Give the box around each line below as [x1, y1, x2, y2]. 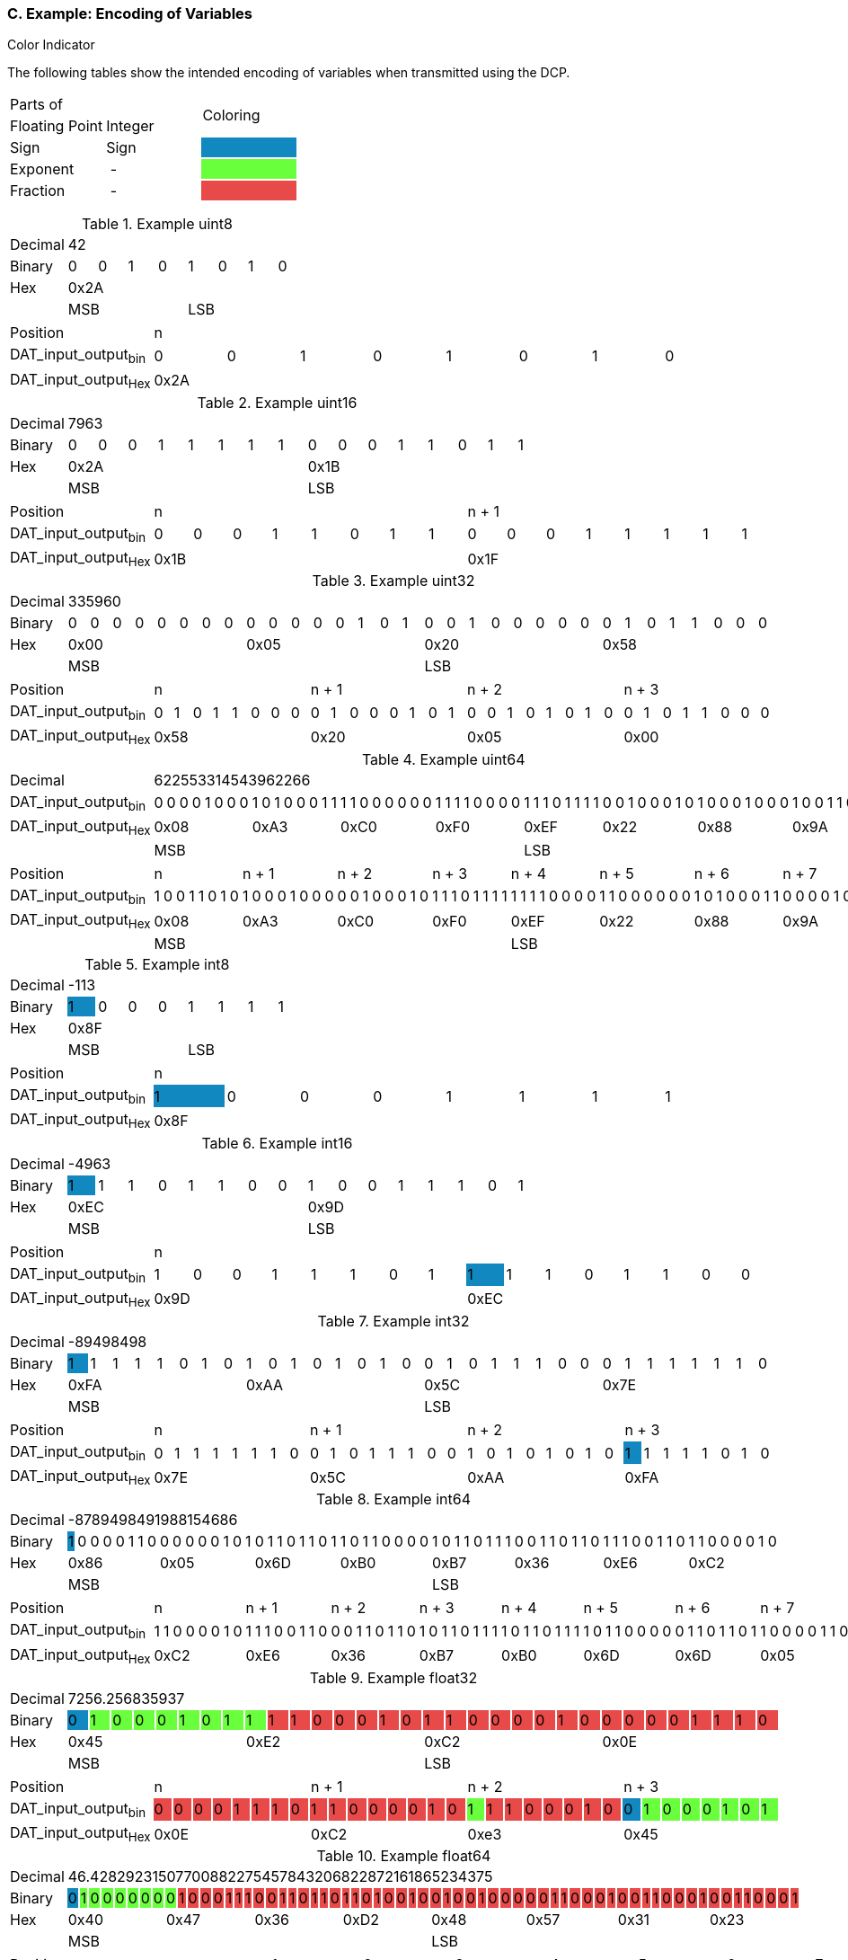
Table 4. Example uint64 [361, 749, 526, 768]
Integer [106, 117, 155, 136]
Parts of [10, 95, 64, 114]
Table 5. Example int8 [84, 955, 230, 974]
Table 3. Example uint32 [312, 572, 475, 590]
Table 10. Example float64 [316, 1847, 491, 1866]
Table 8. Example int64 [316, 1490, 471, 1509]
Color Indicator [7, 37, 95, 53]
